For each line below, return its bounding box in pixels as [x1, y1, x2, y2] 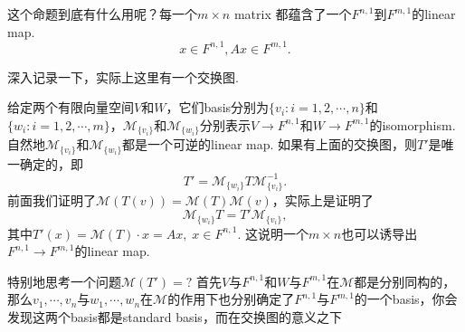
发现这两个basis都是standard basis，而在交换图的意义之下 [7, 308, 342, 327]
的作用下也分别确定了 [167, 289, 295, 308]
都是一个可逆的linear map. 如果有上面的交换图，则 [122, 135, 418, 154]
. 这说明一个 [237, 223, 308, 242]
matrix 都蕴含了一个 [233, 5, 352, 23]
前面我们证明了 [7, 190, 96, 209]
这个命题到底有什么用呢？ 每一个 [7, 5, 197, 23]
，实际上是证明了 [271, 190, 374, 209]
